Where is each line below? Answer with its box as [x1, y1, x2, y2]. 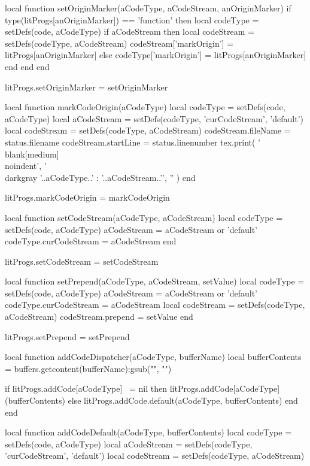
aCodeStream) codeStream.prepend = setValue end [5, 310, 193, 323]
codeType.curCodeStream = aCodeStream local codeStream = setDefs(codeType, [5, 298, 305, 311]
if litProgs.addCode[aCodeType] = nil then [5, 382, 168, 395]
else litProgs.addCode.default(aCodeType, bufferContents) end [68, 394, 298, 407]
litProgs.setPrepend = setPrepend [5, 330, 130, 343]
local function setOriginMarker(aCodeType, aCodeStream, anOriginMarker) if [5, 2, 291, 14]
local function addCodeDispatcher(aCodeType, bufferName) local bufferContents [5, 350, 302, 363]
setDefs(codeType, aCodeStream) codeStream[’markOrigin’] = [5, 37, 234, 49]
